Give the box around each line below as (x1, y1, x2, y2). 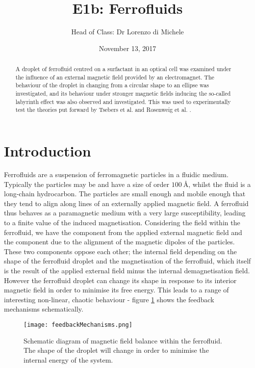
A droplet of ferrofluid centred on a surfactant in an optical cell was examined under (15, 65, 231, 73)
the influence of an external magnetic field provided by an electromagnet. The (15, 73, 214, 81)
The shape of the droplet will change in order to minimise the (24, 345, 209, 355)
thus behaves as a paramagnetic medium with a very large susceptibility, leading (4, 208, 246, 218)
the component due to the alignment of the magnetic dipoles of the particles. (4, 237, 235, 247)
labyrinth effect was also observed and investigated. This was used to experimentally (15, 97, 231, 105)
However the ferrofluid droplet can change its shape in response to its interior (4, 275, 237, 285)
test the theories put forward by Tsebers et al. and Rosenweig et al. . (15, 105, 191, 114)
